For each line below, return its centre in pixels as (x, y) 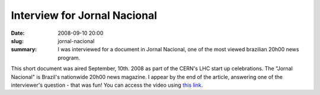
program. (69, 58)
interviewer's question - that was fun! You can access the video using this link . (107, 85)
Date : (18, 33)
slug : (17, 41)
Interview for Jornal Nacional (84, 15)
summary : (24, 50)
